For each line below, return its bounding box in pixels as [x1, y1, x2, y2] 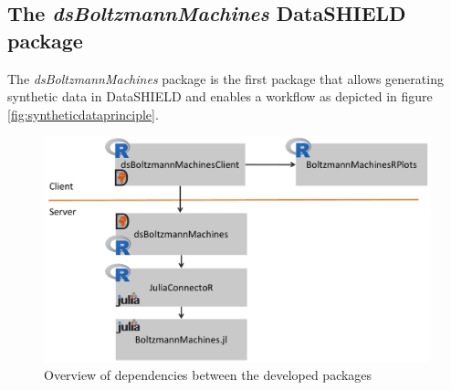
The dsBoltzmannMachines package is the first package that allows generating [7, 69, 444, 88]
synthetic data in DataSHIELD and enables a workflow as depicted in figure [7, 87, 433, 106]
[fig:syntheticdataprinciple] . [7, 104, 159, 123]
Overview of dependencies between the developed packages [44, 365, 372, 385]
